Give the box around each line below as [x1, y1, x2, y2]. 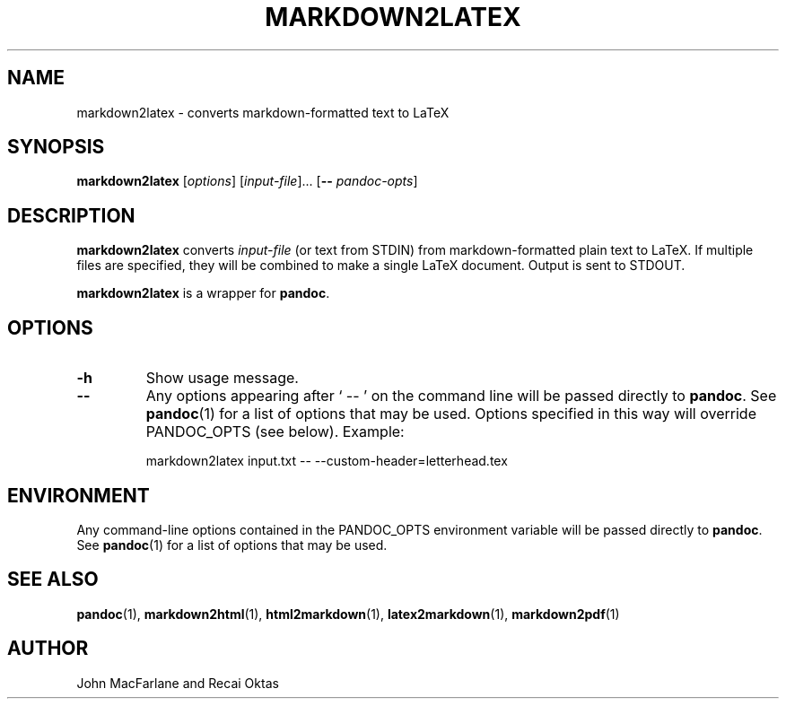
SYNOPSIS [7, 135, 105, 159]
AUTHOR [7, 637, 89, 660]
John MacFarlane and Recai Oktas [76, 675, 279, 691]
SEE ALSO [7, 568, 99, 591]
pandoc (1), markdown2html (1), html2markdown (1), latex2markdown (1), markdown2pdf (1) [76, 606, 620, 622]
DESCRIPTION [7, 204, 135, 227]
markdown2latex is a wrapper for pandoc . [76, 285, 330, 301]
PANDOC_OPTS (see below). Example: [145, 423, 405, 441]
